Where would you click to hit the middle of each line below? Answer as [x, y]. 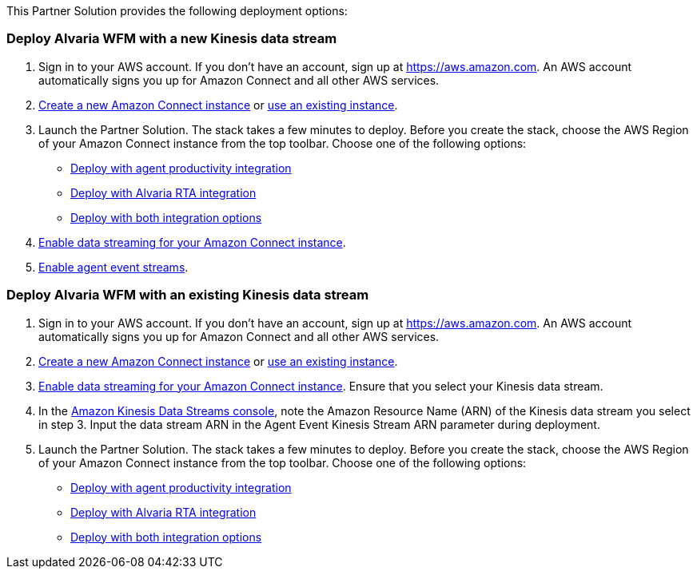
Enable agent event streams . [114, 267]
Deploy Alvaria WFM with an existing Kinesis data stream [188, 295]
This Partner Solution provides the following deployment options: [177, 11]
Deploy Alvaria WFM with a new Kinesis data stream [172, 39]
